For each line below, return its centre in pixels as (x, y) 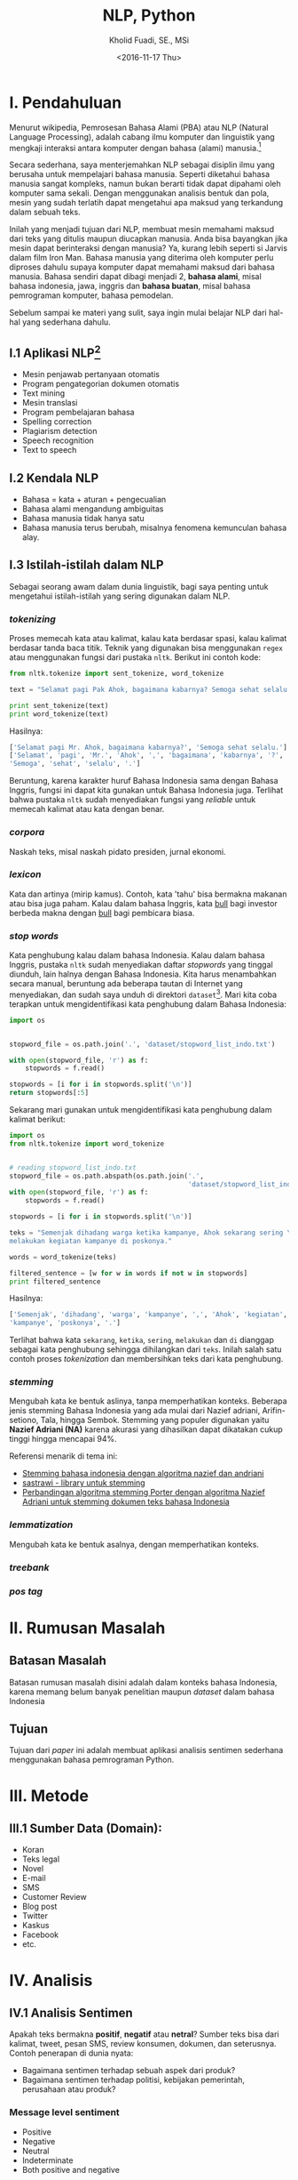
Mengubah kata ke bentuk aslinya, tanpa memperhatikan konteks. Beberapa (148, 1401)
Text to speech (49, 450)
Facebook (40, 1935)
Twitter (35, 1916)
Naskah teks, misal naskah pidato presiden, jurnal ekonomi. (118, 851)
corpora (27, 833)
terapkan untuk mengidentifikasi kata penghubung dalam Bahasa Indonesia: (148, 1004)
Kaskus (35, 1926)
